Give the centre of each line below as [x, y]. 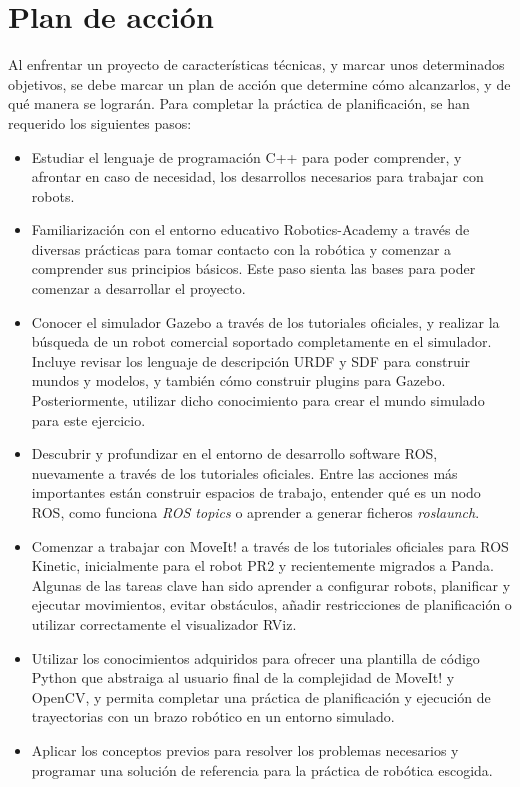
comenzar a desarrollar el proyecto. [138, 288]
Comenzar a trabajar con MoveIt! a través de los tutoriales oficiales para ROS [270, 545]
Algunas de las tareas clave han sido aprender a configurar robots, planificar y [271, 584]
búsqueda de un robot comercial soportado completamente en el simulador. [261, 341]
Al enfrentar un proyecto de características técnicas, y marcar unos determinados [256, 64]
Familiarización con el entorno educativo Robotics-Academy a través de [250, 229]
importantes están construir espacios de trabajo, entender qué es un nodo [256, 492]
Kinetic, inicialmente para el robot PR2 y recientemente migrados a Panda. [262, 565]
